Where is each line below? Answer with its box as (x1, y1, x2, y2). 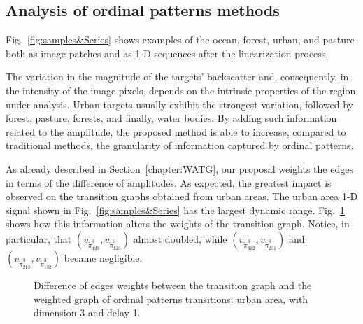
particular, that (6, 231, 72, 246)
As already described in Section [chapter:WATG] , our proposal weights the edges (6, 161, 353, 176)
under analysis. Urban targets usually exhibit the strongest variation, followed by (6, 97, 353, 111)
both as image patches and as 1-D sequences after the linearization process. (6, 45, 329, 60)
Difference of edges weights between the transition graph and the (34, 277, 312, 292)
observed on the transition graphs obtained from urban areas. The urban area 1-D (6, 189, 358, 204)
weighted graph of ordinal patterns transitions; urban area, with (34, 291, 308, 306)
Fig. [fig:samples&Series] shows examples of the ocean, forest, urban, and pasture (6, 32, 355, 47)
